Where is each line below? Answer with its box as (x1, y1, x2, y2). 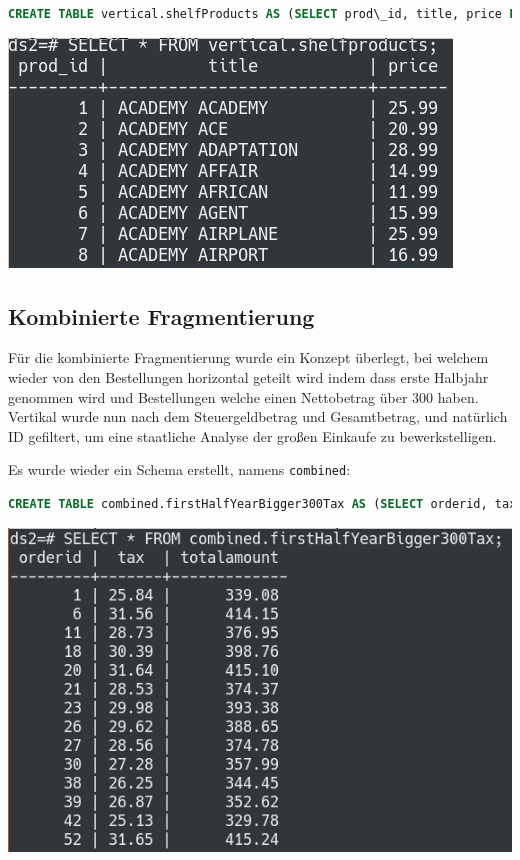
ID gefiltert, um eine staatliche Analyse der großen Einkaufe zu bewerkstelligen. (8, 425, 497, 446)
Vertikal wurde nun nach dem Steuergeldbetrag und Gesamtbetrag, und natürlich (8, 406, 508, 427)
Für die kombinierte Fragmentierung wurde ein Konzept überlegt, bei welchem (8, 347, 489, 368)
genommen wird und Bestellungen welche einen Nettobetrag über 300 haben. (8, 386, 479, 407)
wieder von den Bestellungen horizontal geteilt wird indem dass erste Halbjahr (8, 366, 489, 387)
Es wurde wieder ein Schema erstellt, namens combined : (8, 459, 351, 480)
